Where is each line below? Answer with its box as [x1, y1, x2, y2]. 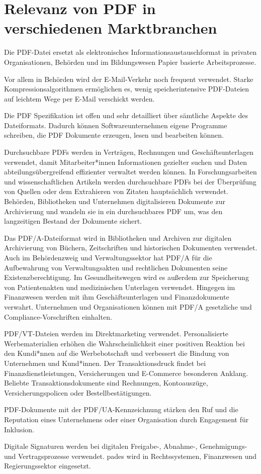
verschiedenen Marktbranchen [4, 18, 217, 38]
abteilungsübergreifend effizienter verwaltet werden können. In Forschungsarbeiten [4, 166, 257, 177]
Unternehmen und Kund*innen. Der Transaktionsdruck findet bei [4, 357, 206, 368]
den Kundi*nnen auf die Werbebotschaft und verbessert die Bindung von [4, 348, 229, 358]
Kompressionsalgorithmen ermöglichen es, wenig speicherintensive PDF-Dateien [4, 83, 249, 94]
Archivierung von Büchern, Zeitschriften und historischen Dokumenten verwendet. [4, 242, 257, 253]
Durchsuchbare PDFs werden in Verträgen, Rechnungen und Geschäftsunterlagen [4, 147, 253, 157]
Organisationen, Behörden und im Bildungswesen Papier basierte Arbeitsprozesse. [4, 56, 256, 67]
